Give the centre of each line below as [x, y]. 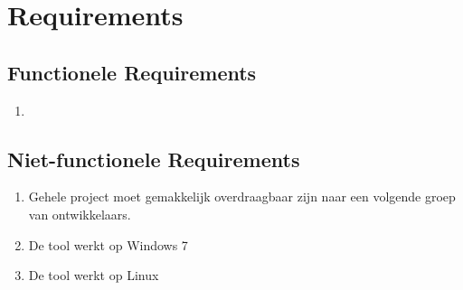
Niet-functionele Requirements [154, 159]
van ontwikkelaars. [80, 214]
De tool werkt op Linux [94, 275]
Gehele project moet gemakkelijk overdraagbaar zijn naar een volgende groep [242, 196]
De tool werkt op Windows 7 [108, 244]
